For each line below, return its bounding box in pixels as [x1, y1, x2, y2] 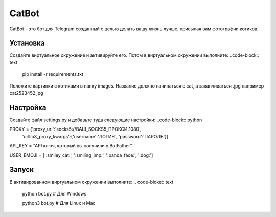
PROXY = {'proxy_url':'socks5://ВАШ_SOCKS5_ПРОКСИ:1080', [9, 126, 142, 133]
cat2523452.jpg [9, 90, 43, 96]
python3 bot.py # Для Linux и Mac [22, 200, 96, 206]
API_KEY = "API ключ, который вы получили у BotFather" [9, 143, 132, 149]
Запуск [9, 165, 34, 174]
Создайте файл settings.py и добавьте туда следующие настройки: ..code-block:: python [9, 117, 202, 123]
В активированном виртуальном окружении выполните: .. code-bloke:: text [9, 179, 174, 185]
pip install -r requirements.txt [22, 71, 84, 77]
